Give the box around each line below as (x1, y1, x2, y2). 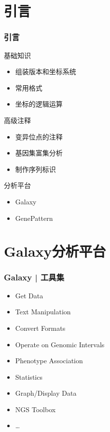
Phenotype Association (15, 355, 83, 366)
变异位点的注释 (15, 131, 63, 141)
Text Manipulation (15, 307, 71, 317)
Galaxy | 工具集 (4, 271, 64, 283)
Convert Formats (15, 323, 66, 333)
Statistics (15, 371, 42, 382)
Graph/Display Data (15, 388, 77, 398)
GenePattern (15, 213, 53, 223)
